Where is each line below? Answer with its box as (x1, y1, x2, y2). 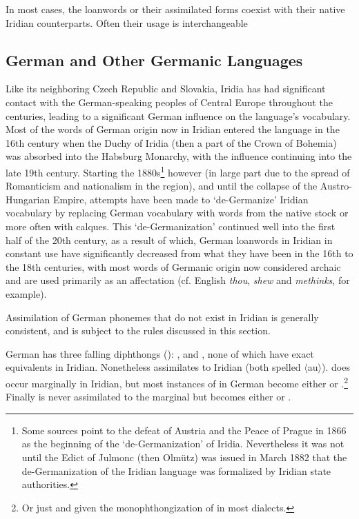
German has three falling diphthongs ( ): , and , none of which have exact (6, 346, 314, 360)
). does (322, 360, 350, 374)
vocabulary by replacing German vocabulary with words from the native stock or (6, 205, 349, 220)
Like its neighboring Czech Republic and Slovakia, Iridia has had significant (6, 81, 326, 96)
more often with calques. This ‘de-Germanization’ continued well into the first (6, 218, 336, 233)
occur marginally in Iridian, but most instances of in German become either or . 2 (6, 374, 349, 390)
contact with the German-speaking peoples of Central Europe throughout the (6, 94, 333, 109)
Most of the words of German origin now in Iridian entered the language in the (6, 122, 340, 136)
